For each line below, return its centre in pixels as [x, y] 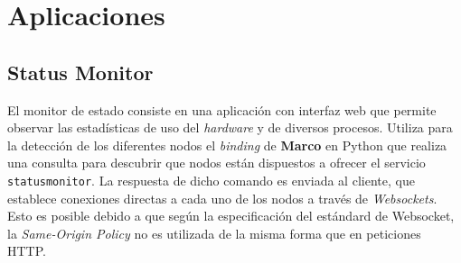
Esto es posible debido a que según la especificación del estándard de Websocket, [231, 216]
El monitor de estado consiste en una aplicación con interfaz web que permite [222, 109]
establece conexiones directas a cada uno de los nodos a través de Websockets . [222, 198]
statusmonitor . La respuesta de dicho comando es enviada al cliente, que [211, 180]
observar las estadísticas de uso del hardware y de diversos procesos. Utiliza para [230, 127]
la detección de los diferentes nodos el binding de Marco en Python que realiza [227, 145]
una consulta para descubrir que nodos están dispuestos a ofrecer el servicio [216, 163]
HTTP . [27, 251]
